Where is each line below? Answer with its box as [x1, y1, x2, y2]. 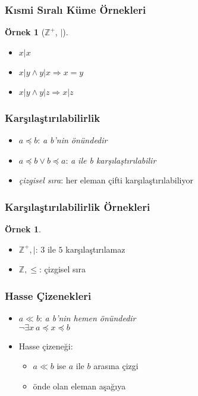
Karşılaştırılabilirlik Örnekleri [5, 199, 150, 214]
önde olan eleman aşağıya [33, 379, 126, 392]
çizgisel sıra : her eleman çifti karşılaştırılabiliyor [18, 174, 193, 186]
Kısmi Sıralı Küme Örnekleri [5, 2, 146, 17]
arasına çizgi [93, 360, 139, 372]
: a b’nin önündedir [37, 134, 108, 146]
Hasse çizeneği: [18, 339, 73, 352]
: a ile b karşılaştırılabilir [65, 154, 156, 166]
